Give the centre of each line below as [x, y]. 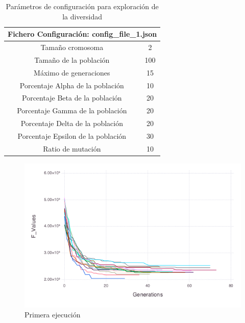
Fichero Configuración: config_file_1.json [82, 34]
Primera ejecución [53, 315]
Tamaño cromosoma [72, 47]
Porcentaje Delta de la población [72, 123]
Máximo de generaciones [72, 72]
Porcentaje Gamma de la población [72, 110]
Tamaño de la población [72, 59]
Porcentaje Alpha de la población [72, 85]
